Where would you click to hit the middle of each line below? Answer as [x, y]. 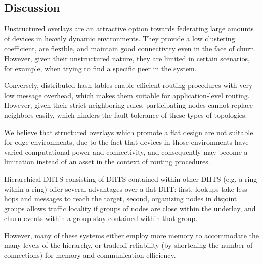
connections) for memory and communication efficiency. [90, 255]
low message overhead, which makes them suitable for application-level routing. [127, 95]
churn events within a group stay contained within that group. [101, 218]
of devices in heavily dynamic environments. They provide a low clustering [120, 38]
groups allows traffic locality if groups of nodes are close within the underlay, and [130, 208]
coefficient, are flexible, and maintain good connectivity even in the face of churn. [130, 48]
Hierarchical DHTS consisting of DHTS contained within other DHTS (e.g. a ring [131, 178]
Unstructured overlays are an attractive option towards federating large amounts [129, 29]
